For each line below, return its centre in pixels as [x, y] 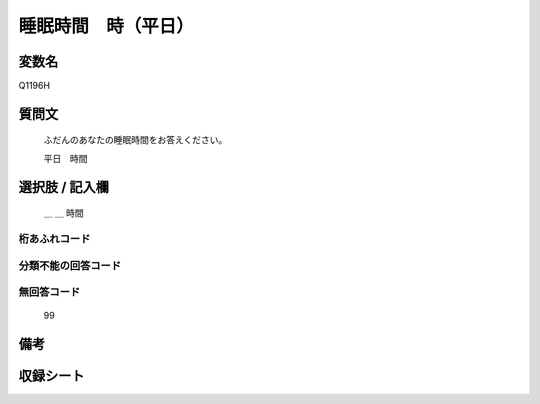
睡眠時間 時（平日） [106, 26]
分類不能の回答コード [70, 265]
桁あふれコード [54, 239]
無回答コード [49, 292]
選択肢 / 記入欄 [64, 186]
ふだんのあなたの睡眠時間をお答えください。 [135, 140]
